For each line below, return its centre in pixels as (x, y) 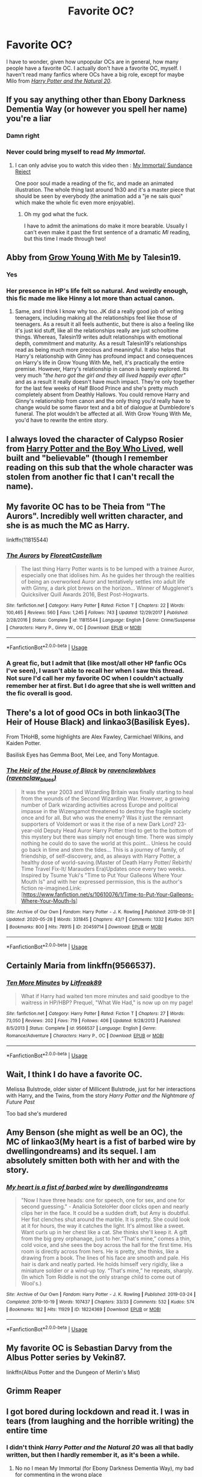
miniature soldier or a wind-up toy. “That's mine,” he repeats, (96, 1271)
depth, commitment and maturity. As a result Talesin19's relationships (101, 343)
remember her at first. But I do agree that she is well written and (101, 685)
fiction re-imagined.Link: (51, 888)
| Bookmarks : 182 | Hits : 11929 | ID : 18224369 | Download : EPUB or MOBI (84, 1309)
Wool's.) (31, 1284)
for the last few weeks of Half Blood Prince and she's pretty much (96, 388)
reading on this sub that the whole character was (100, 467)
